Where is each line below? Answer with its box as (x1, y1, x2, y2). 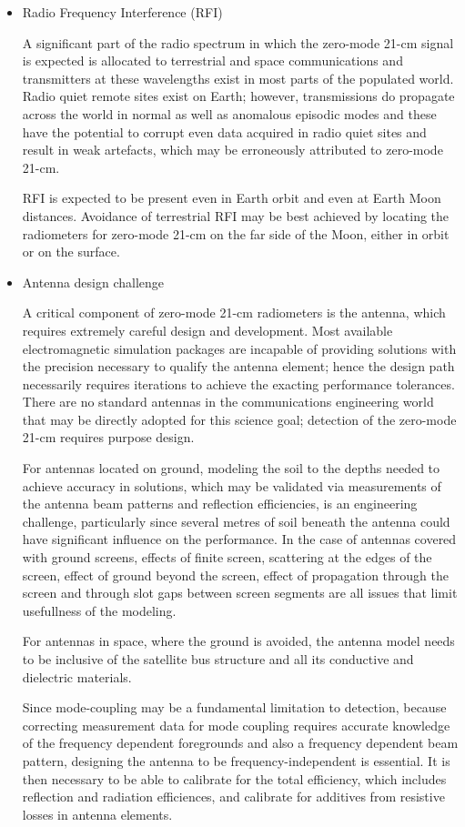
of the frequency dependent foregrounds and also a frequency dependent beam (22, 733, 459, 752)
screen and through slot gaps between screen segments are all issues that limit (22, 583, 458, 602)
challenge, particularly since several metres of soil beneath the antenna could (22, 511, 450, 530)
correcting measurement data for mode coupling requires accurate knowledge (22, 715, 450, 734)
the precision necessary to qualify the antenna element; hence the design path (22, 357, 455, 376)
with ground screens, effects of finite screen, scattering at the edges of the (22, 548, 432, 567)
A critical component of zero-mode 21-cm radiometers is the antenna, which (22, 303, 446, 322)
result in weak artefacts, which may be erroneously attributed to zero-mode (22, 140, 443, 159)
